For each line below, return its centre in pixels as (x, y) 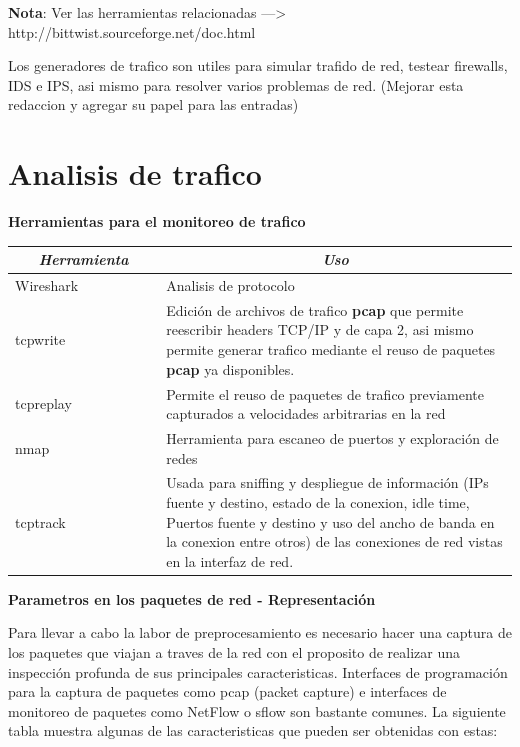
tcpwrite (40, 339)
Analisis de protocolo (230, 285)
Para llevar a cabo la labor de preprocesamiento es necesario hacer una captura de (260, 632)
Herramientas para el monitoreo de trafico (157, 221)
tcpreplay (43, 403)
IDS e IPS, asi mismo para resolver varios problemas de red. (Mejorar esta (236, 84)
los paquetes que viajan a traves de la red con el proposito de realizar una (234, 652)
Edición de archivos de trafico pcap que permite (315, 309)
